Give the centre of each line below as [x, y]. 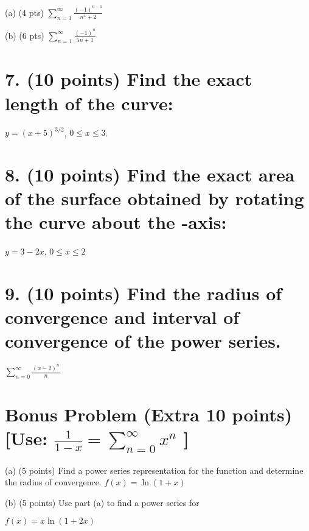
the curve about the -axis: [116, 222]
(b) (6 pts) [25, 35]
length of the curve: [89, 103]
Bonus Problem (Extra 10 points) [149, 414]
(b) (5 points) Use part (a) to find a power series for [102, 502]
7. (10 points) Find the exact [129, 79]
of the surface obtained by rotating [154, 198]
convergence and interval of [122, 317]
